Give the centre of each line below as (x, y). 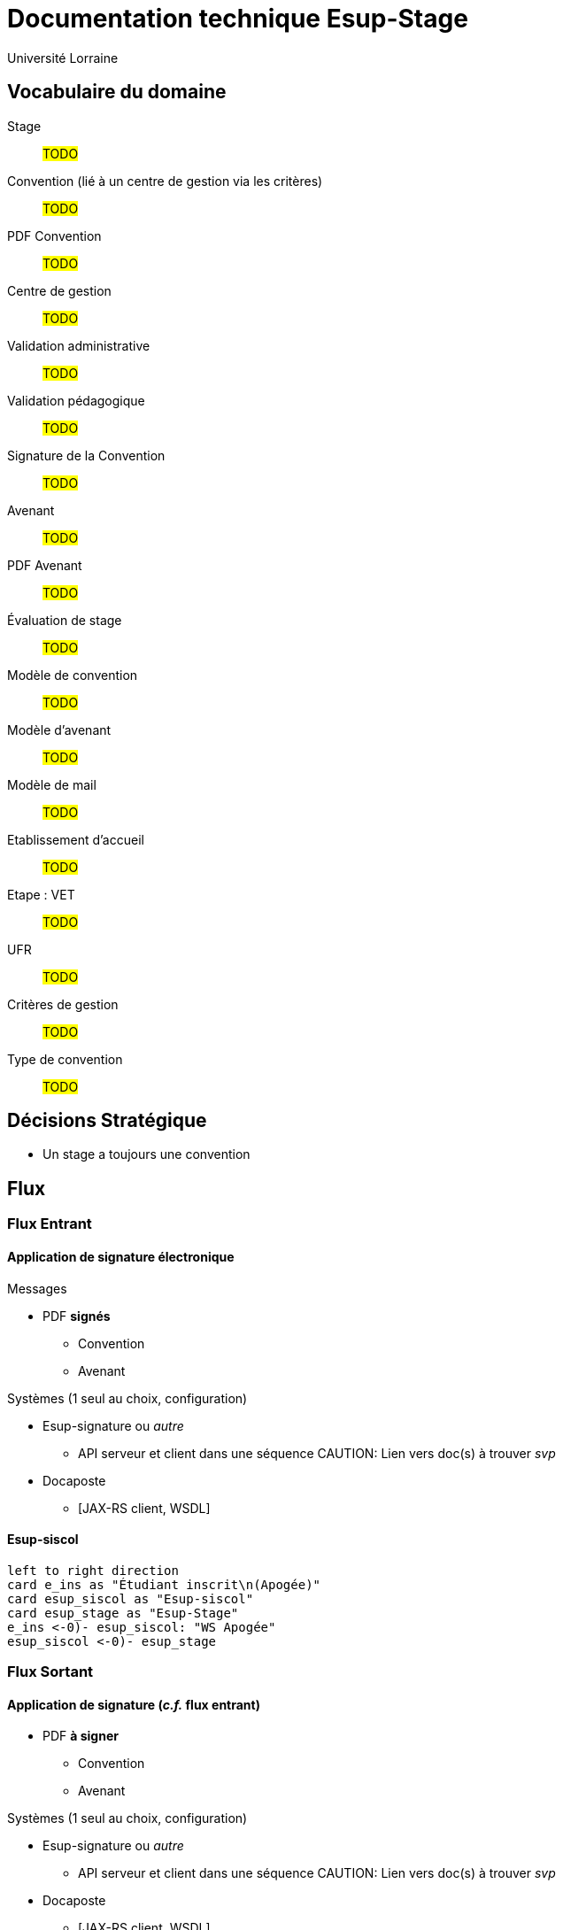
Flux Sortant (50, 1672)
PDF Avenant (45, 565)
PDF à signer (81, 1736)
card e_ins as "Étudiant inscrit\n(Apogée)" (164, 1584)
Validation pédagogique (76, 400)
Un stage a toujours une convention (147, 1154)
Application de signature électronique (121, 1256)
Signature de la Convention (86, 455)
